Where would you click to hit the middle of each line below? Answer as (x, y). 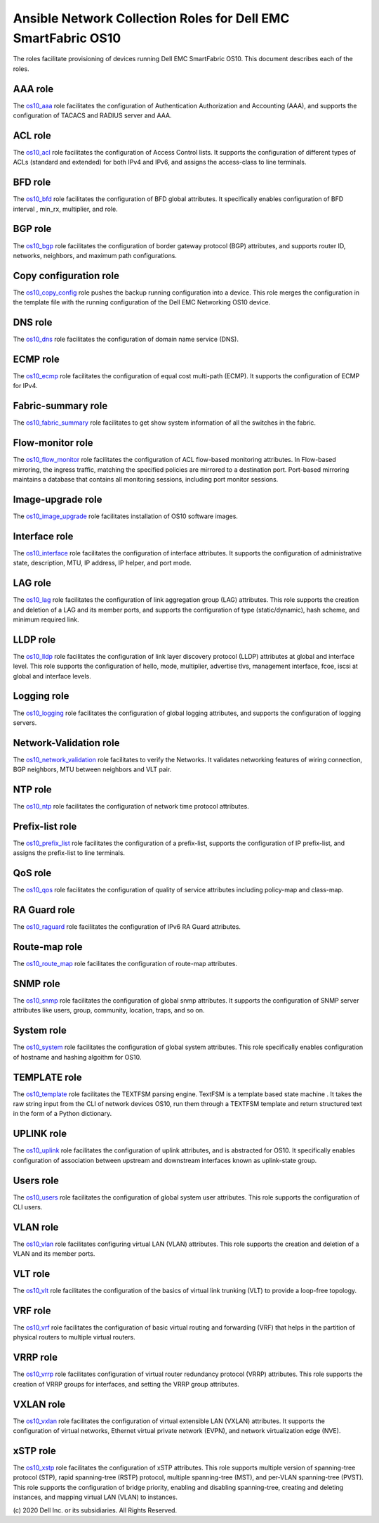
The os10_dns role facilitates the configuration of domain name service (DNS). (126, 339)
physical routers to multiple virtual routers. (74, 1337)
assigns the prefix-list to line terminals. (69, 853)
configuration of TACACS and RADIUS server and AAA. (92, 115)
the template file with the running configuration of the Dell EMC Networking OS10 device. (142, 302)
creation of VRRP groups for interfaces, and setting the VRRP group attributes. (126, 1384)
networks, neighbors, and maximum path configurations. (95, 255)
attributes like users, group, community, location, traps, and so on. (109, 1010)
